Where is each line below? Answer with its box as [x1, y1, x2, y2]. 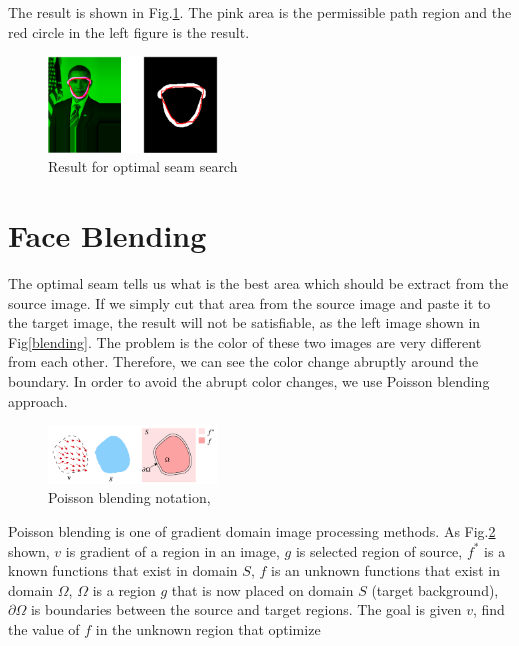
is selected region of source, [295, 540, 463, 561]
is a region [92, 579, 156, 600]
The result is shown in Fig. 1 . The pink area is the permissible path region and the [8, 2, 512, 22]
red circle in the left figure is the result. [8, 21, 250, 42]
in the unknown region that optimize [95, 618, 321, 639]
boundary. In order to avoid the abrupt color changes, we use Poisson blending [8, 371, 490, 392]
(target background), [371, 579, 499, 600]
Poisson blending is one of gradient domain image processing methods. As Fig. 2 [8, 521, 496, 542]
